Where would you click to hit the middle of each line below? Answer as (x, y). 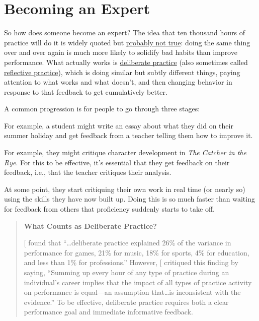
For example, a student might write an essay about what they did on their (119, 125)
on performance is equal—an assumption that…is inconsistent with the (132, 292)
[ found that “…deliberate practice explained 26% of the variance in (127, 243)
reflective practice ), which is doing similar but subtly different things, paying (122, 72)
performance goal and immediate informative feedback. (108, 312)
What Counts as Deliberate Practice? (90, 226)
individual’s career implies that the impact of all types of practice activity (138, 282)
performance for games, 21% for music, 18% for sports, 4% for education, (137, 252)
